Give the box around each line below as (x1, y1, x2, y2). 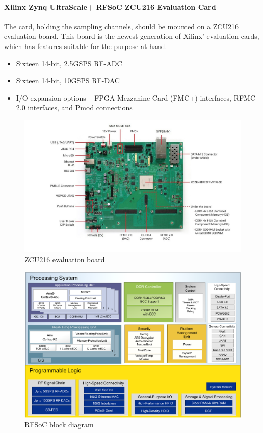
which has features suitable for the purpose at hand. (4, 40, 167, 51)
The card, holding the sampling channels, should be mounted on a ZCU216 (4, 20, 239, 31)
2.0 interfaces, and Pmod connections (16, 102, 133, 113)
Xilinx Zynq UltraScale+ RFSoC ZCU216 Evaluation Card (4, 1, 216, 12)
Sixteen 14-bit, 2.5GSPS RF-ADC (16, 58, 122, 68)
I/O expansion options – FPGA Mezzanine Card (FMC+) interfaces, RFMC (16, 92, 256, 103)
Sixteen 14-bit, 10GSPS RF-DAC (16, 75, 120, 86)
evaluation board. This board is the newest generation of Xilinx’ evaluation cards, (4, 31, 259, 41)
